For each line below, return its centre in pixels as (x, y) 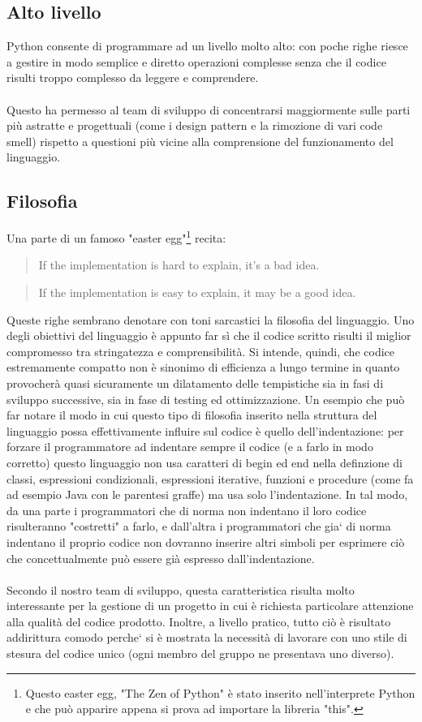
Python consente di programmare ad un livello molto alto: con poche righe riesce (207, 46)
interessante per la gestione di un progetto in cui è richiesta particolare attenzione (210, 606)
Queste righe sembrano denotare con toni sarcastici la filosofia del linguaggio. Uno (211, 319)
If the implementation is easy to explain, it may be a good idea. (197, 292)
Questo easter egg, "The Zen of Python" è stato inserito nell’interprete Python (220, 692)
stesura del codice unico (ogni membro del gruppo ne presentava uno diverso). (200, 653)
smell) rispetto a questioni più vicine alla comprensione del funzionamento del (200, 141)
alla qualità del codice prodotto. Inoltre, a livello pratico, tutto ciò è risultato (199, 621)
